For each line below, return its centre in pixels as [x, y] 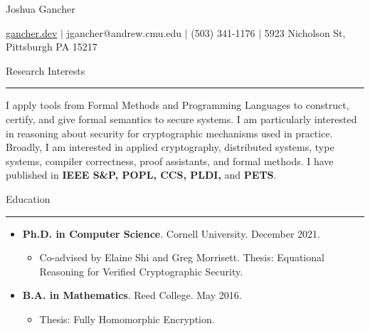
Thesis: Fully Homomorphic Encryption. [127, 319]
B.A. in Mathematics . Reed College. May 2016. [132, 295]
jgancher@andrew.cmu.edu [124, 32]
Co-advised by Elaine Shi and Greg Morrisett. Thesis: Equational [182, 257]
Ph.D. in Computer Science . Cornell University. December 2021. [171, 233]
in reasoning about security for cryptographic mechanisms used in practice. [169, 133]
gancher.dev [32, 32]
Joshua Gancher [41, 9]
